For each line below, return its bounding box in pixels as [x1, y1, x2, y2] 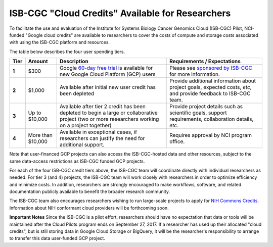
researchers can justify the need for [59, 135, 145, 142]
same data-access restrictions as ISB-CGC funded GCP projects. [9, 158, 145, 164]
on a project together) [59, 122, 112, 129]
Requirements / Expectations [169, 58, 241, 65]
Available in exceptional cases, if [59, 129, 138, 136]
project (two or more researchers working [59, 116, 159, 123]
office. [169, 138, 185, 145]
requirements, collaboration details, [169, 116, 254, 123]
